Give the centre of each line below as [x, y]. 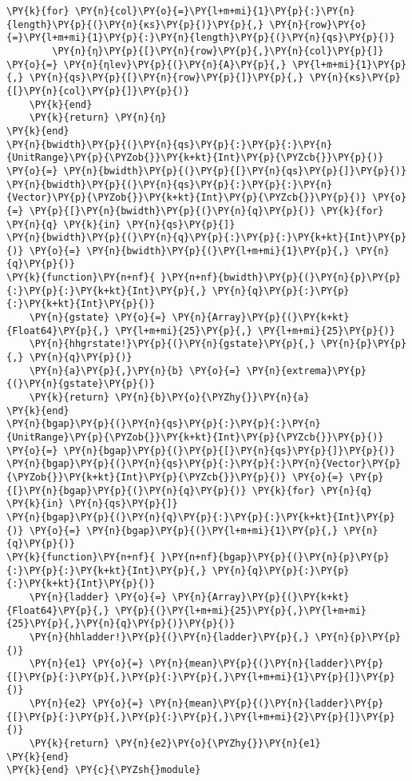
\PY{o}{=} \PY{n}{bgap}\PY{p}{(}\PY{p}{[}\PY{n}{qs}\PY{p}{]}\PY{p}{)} [201, 450]
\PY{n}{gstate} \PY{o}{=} [98, 318]
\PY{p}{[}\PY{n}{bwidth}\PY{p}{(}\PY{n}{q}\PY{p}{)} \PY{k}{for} [206, 211]
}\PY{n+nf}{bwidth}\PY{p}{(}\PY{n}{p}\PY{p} [281, 278]
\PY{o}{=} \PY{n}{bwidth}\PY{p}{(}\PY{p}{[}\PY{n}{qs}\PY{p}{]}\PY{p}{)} [207, 171]
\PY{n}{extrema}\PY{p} [307, 371]
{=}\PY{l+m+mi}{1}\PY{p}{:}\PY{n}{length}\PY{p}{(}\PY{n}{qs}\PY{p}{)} [201, 38]
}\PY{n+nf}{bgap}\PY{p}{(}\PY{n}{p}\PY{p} [275, 557]
